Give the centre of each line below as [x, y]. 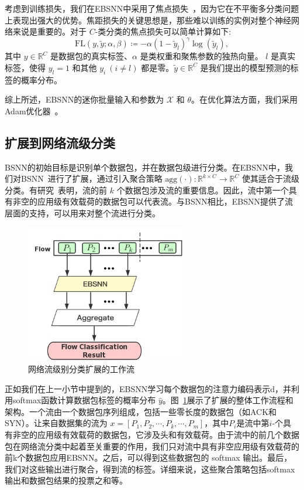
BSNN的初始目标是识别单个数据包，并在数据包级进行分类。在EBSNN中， [145, 167]
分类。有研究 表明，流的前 [56, 190]
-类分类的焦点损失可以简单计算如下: [163, 31]
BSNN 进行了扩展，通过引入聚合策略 [91, 178]
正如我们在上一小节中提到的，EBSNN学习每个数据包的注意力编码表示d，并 [148, 388]
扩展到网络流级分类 [60, 142]
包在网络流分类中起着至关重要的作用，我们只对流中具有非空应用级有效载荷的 [152, 446]
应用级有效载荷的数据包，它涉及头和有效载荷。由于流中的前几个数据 [168, 434]
